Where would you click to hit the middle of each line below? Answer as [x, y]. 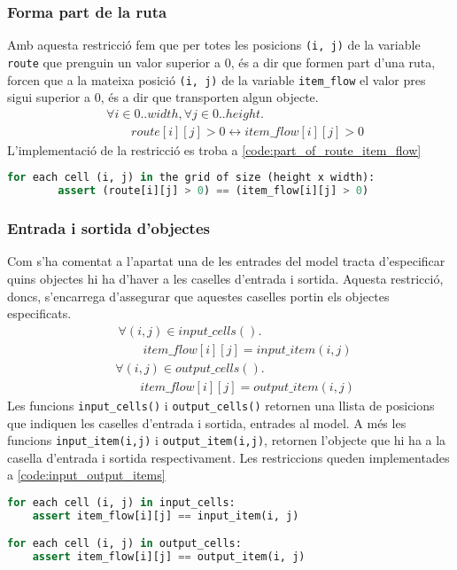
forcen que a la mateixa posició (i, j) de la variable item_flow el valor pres [217, 79]
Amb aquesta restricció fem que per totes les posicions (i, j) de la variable [214, 45]
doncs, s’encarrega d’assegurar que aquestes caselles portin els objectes [198, 296]
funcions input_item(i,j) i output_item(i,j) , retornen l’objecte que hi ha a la [227, 440]
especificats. [39, 313]
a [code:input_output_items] [86, 475]
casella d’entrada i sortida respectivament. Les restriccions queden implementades [228, 457]
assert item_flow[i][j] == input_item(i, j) [166, 515]
